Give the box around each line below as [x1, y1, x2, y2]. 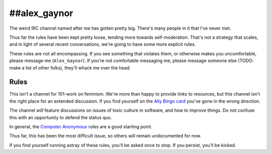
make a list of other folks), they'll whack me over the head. [9, 64, 131, 70]
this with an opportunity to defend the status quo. [9, 114, 112, 120]
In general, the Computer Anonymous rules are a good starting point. [9, 123, 153, 129]
